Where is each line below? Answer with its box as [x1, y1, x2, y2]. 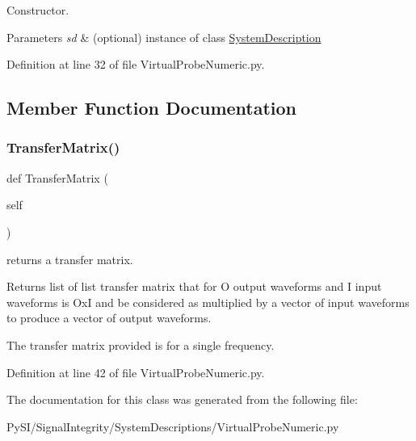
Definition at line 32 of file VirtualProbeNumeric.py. [6, 56, 265, 73]
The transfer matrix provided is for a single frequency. [6, 336, 275, 353]
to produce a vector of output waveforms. [6, 309, 212, 326]
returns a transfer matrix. [6, 250, 133, 267]
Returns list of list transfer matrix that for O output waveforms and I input [6, 278, 382, 295]
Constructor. [6, 2, 69, 18]
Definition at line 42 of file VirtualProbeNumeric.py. [6, 363, 265, 380]
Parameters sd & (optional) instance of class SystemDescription [6, 28, 321, 45]
